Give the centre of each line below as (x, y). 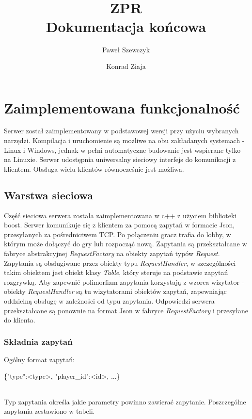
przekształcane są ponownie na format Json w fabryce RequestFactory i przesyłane (126, 310)
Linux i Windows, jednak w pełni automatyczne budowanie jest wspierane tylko (122, 150)
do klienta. (20, 320)
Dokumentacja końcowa (126, 26)
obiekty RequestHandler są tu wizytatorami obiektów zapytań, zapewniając (115, 291)
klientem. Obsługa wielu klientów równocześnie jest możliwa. (94, 169)
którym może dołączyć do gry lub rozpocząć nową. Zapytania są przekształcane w (126, 244)
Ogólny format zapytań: (39, 359)
